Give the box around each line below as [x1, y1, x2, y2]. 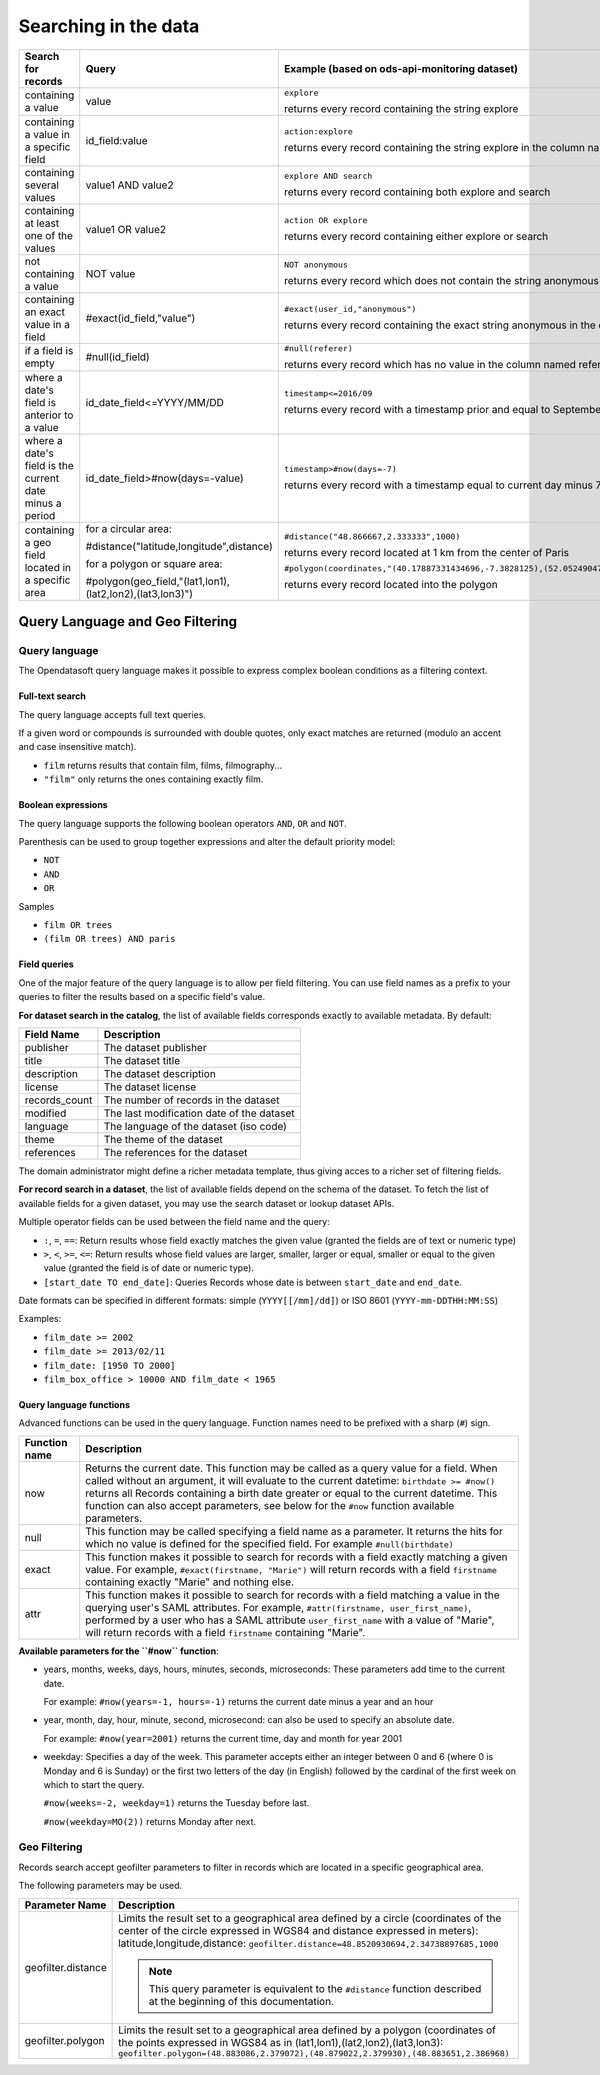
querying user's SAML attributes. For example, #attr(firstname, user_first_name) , [85, 1600, 472, 1614]
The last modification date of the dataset [103, 1106, 295, 1120]
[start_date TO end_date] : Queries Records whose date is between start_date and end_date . [43, 1276, 462, 1288]
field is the [24, 458, 74, 472]
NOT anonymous [283, 260, 349, 270]
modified [24, 1106, 67, 1120]
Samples [18, 900, 55, 912]
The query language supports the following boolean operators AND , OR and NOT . [18, 817, 347, 829]
